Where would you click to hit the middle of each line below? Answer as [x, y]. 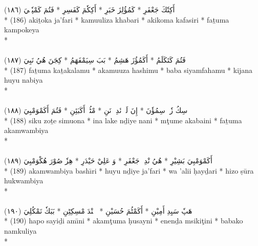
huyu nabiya [24, 80]
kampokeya [22, 30]
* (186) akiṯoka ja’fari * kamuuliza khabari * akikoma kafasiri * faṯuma [117, 19]
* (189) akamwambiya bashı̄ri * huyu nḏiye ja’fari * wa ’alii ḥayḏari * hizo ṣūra [129, 170]
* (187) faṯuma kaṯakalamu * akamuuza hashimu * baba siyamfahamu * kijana [128, 70]
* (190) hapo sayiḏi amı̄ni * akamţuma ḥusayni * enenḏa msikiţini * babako [124, 221]
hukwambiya [24, 181]
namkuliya [20, 231]
